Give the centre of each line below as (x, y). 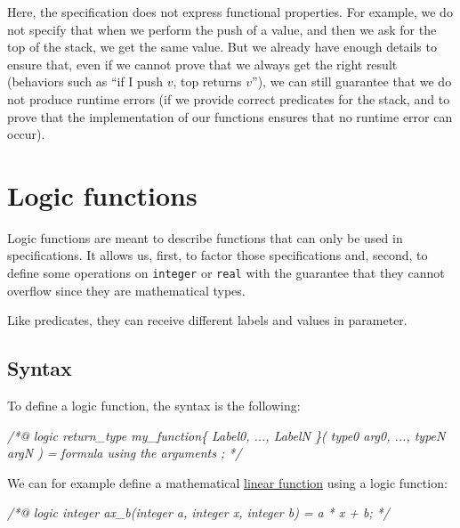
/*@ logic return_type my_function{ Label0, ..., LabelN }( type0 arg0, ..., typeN (226, 435)
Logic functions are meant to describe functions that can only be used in (205, 237)
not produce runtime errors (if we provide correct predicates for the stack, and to (229, 98)
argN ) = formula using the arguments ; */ (125, 453)
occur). (26, 134)
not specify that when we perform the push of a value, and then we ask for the (222, 29)
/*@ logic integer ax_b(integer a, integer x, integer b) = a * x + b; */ (198, 512)
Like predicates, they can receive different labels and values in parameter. (207, 320)
